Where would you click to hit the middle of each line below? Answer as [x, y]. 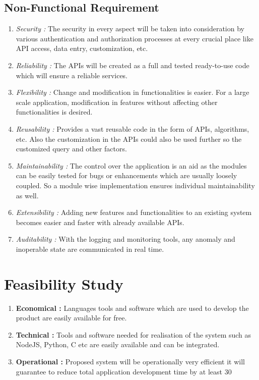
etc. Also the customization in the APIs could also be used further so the [129, 139]
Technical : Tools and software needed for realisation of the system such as [134, 334]
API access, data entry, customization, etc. [82, 48]
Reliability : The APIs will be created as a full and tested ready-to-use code [133, 65]
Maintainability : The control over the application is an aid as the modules [131, 165]
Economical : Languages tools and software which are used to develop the [132, 308]
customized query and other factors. [71, 149]
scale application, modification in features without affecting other [117, 102]
